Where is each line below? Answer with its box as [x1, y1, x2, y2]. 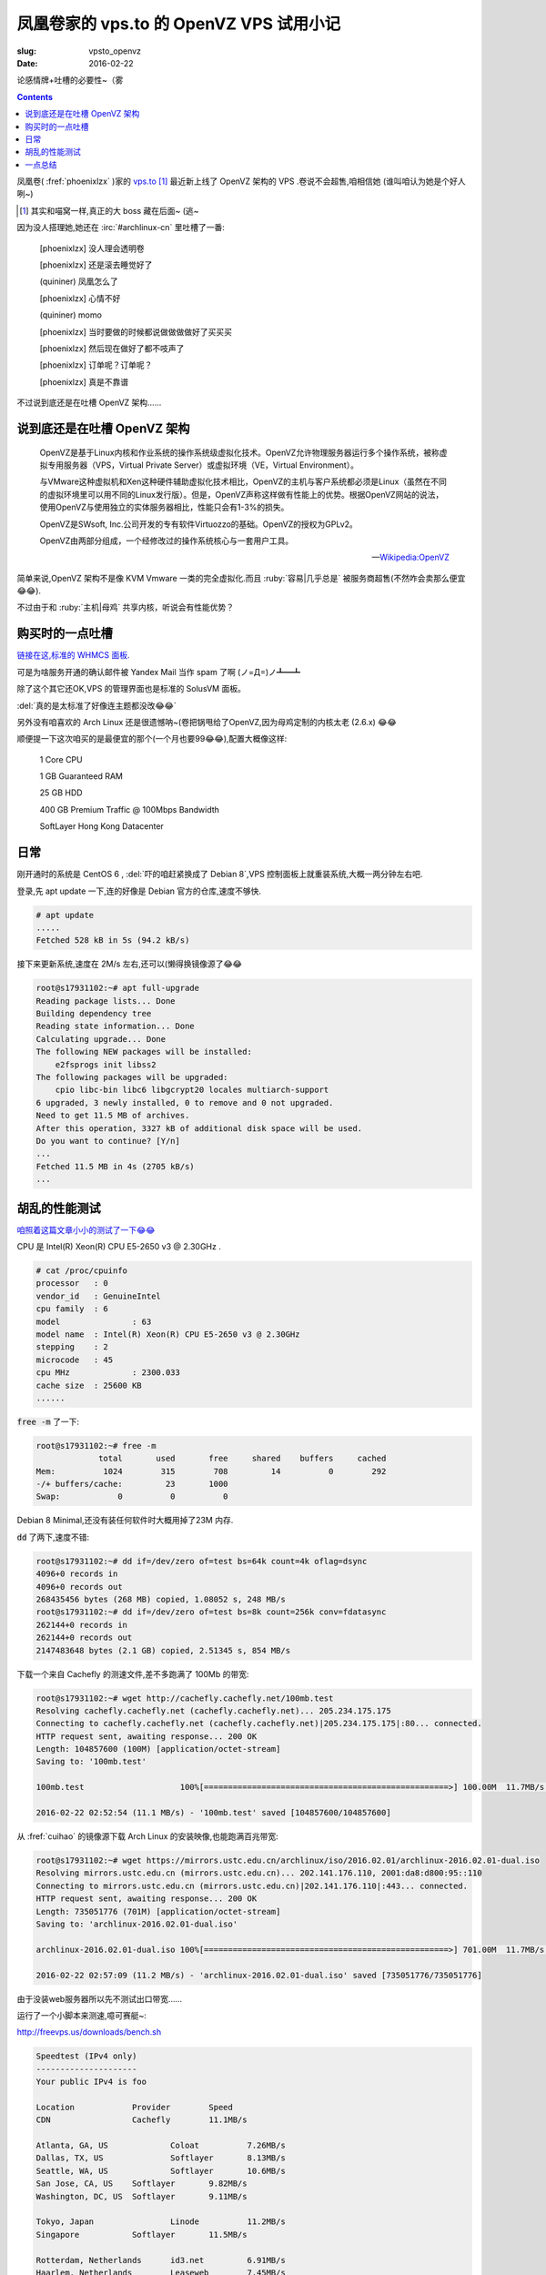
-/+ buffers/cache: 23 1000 [35, 1479, 228, 1490]
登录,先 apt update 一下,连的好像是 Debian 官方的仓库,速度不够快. [16, 885, 262, 896]
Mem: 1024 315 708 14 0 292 [35, 1466, 387, 1476]
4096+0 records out [35, 1582, 123, 1592]
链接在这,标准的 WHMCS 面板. [16, 650, 130, 661]
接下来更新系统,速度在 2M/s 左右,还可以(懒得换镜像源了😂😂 [16, 958, 243, 969]
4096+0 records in [35, 1569, 118, 1579]
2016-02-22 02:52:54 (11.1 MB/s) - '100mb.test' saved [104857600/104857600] [35, 1807, 391, 1818]
